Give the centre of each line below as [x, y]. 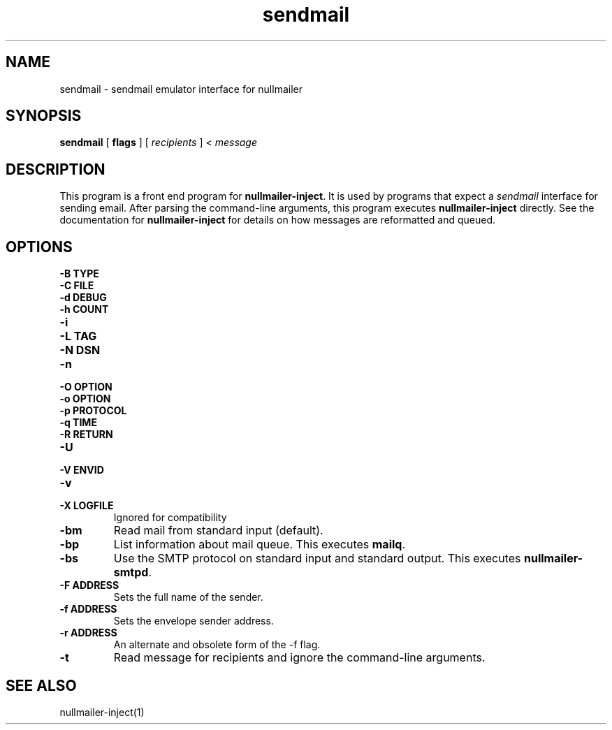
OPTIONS [39, 247]
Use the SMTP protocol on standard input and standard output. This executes [317, 559]
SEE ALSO [41, 685]
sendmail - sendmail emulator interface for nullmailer [181, 89]
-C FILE [77, 286]
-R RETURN [86, 435]
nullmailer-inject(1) [102, 712]
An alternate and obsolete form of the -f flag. [217, 645]
